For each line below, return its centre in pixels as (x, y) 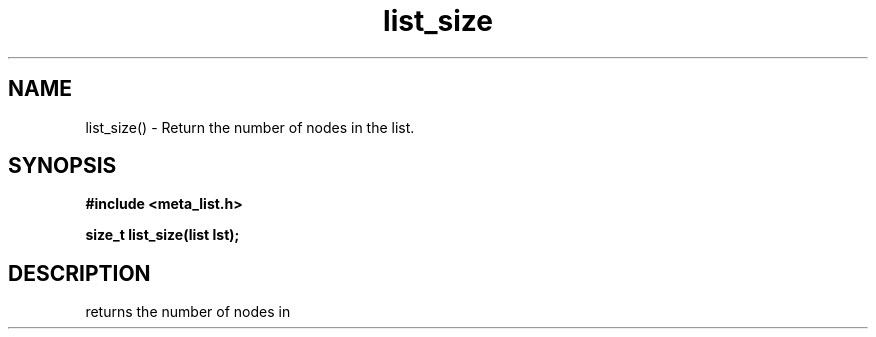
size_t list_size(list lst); (162, 235)
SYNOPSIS (62, 166)
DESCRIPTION (79, 273)
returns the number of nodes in (188, 312)
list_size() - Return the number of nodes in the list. (250, 127)
